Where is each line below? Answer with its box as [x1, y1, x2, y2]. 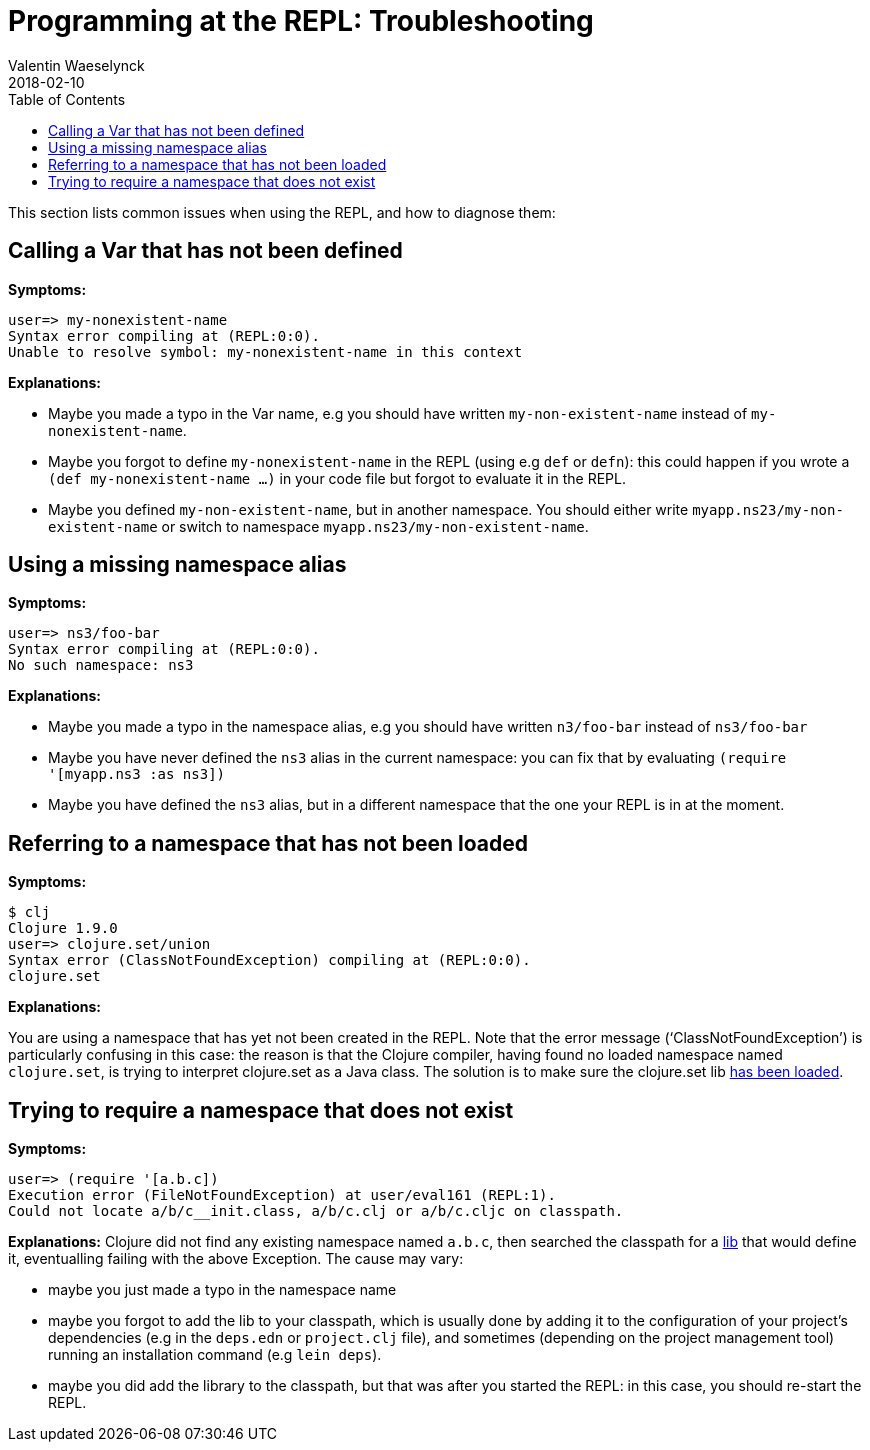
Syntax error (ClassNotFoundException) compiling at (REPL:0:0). [8, 952, 531, 969]
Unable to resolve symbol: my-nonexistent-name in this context [8, 343, 523, 360]
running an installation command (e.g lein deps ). [48, 1346, 382, 1364]
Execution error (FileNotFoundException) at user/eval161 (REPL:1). [8, 1187, 556, 1204]
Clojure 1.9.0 [8, 920, 118, 937]
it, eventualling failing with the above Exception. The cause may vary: [8, 1250, 464, 1268]
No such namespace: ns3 [8, 657, 194, 674]
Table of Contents [8, 90, 126, 108]
